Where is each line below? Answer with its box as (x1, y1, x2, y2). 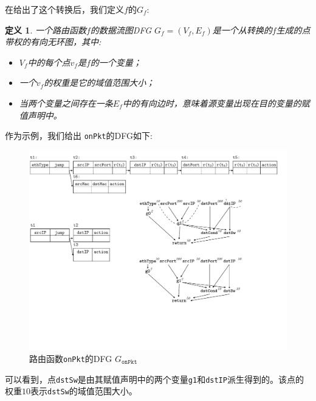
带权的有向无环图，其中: (5, 35, 101, 48)
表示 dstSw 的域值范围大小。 (30, 385, 137, 397)
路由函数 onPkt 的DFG (29, 352, 112, 364)
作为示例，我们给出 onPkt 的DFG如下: (5, 129, 153, 142)
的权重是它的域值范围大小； (44, 76, 155, 89)
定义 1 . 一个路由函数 (5, 23, 86, 36)
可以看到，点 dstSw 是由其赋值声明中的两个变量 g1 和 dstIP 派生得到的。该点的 (5, 372, 304, 385)
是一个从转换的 (212, 23, 272, 36)
